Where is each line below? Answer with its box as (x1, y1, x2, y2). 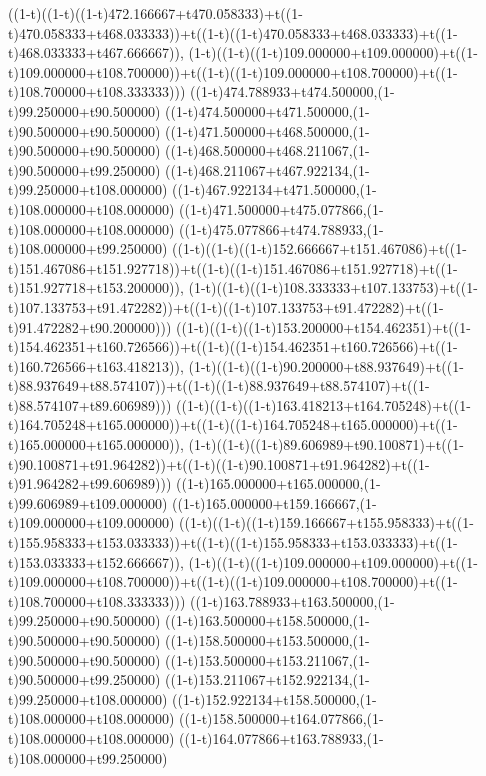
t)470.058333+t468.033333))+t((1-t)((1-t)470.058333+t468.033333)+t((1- (8, 22, 458, 43)
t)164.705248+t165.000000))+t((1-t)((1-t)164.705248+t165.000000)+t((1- (8, 414, 458, 435)
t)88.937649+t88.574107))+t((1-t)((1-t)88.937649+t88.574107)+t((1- (8, 375, 430, 396)
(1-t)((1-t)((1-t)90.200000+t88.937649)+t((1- (188, 355, 464, 376)
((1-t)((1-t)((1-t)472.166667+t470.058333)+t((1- (8, 3, 303, 23)
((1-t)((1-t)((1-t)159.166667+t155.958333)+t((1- (179, 512, 474, 533)
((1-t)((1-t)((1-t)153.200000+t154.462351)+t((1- (176, 316, 471, 337)
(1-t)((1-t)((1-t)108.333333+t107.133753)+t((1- (188, 277, 478, 298)
